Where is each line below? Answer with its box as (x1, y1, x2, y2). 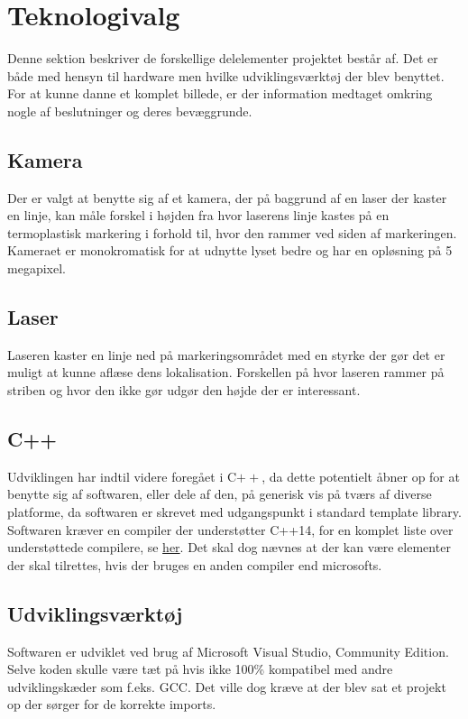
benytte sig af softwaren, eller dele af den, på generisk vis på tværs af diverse (7, 484, 432, 503)
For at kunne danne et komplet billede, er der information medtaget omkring (7, 84, 433, 103)
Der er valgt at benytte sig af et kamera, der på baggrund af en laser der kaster (7, 188, 447, 207)
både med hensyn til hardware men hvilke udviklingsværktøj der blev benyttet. (7, 66, 445, 85)
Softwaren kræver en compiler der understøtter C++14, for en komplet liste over (7, 520, 454, 539)
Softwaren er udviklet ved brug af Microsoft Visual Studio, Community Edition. (7, 641, 449, 660)
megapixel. (7, 259, 66, 278)
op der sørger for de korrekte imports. (7, 695, 216, 714)
